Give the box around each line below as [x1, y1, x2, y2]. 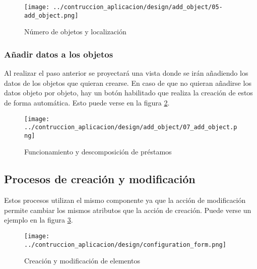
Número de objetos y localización [24, 26, 126, 37]
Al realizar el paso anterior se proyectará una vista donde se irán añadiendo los [4, 68, 248, 78]
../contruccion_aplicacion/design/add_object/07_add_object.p [24, 124, 237, 131]
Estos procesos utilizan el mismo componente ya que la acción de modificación [4, 195, 246, 205]
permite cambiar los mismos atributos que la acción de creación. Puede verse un [4, 204, 251, 215]
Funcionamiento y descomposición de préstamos [24, 146, 172, 157]
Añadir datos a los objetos [4, 47, 113, 60]
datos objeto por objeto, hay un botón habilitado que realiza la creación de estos [4, 87, 253, 98]
